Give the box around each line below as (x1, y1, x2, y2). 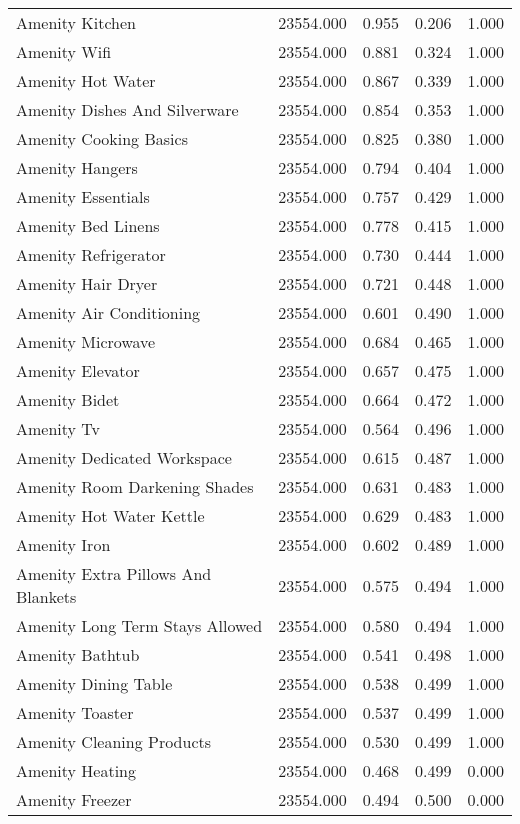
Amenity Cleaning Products (16, 730, 212, 753)
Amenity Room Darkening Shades (16, 475, 254, 498)
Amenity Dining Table (16, 672, 173, 695)
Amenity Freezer (16, 788, 132, 811)
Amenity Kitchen (16, 11, 137, 34)
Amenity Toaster (16, 701, 134, 724)
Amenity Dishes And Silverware (16, 98, 239, 121)
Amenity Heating (16, 759, 137, 782)
